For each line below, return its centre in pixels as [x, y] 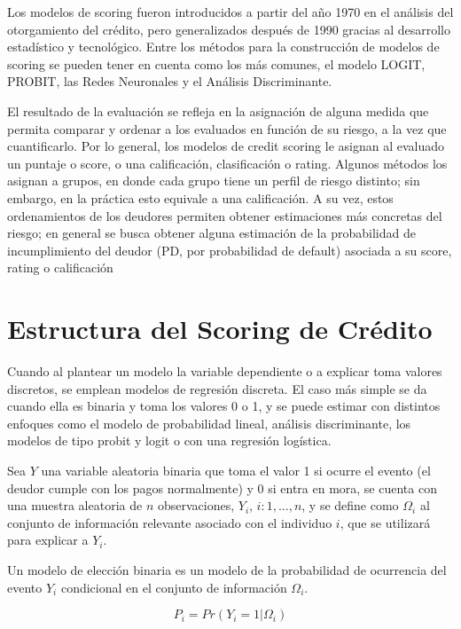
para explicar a [48, 540]
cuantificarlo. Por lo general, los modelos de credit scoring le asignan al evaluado [226, 146]
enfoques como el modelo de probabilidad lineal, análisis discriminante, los [209, 423]
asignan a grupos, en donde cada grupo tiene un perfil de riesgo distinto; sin [214, 181]
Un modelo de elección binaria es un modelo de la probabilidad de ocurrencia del [227, 569]
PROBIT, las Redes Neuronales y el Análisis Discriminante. [170, 81]
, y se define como [350, 505]
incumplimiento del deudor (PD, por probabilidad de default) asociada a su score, [230, 250]
